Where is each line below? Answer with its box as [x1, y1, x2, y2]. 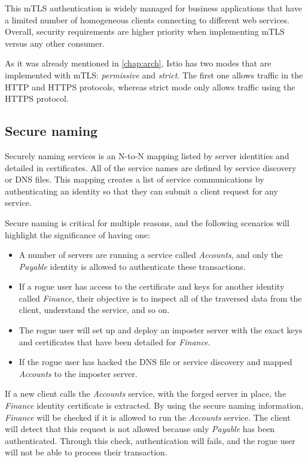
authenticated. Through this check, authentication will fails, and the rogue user [5, 434, 295, 446]
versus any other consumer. [5, 37, 105, 49]
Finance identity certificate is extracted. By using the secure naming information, [5, 399, 304, 412]
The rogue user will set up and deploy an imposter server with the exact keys [19, 324, 303, 336]
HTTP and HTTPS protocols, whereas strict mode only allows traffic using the [5, 80, 295, 93]
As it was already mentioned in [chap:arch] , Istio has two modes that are [5, 57, 272, 69]
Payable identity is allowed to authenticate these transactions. [19, 260, 246, 272]
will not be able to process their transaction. [5, 446, 167, 458]
